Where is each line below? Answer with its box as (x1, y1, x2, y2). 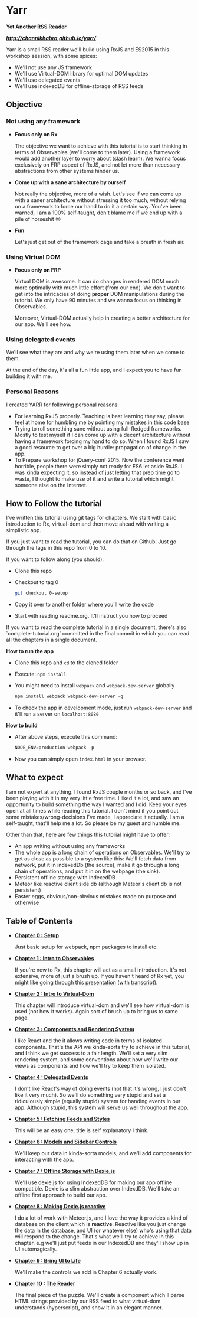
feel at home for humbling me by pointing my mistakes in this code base (14, 419, 190, 426)
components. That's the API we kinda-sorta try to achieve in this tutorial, (14, 1043, 191, 1050)
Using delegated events (6, 335, 75, 343)
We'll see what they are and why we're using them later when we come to (6, 349, 185, 356)
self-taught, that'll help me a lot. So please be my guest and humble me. (6, 819, 181, 827)
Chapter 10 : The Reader (14, 1280, 75, 1287)
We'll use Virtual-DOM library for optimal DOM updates (14, 70, 148, 77)
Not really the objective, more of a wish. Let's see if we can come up (14, 190, 181, 197)
